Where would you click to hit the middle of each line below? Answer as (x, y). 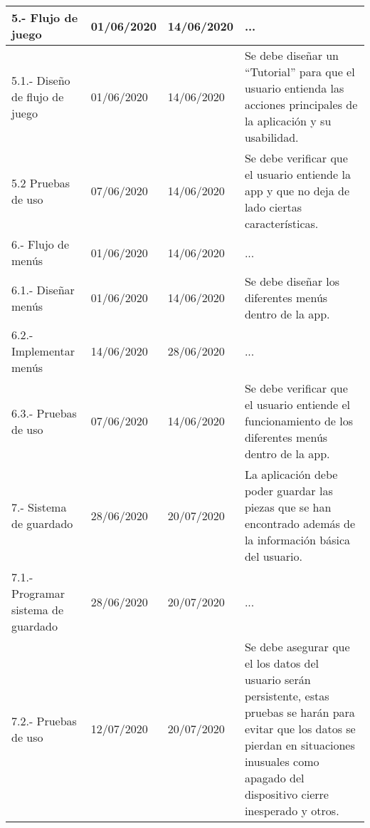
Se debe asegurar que (297, 647)
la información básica (297, 540)
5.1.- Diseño (41, 80)
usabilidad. (271, 137)
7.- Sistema (39, 507)
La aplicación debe (291, 474)
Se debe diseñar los (292, 281)
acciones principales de (301, 104)
